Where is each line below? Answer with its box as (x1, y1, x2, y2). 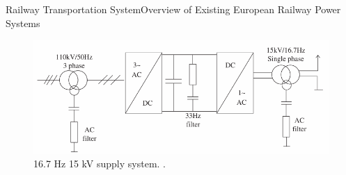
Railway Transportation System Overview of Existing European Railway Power (6, 2, 341, 16)
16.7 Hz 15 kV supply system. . (33, 156, 166, 171)
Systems (6, 15, 40, 30)
